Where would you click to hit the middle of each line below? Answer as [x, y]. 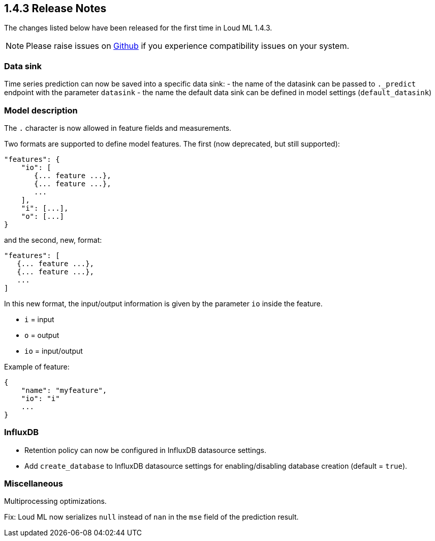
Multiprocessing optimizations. [55, 501]
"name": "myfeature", [64, 390]
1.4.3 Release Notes [55, 8]
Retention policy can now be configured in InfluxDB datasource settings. [146, 450]
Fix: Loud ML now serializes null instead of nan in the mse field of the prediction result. [151, 517]
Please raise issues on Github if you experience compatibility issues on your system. [188, 46]
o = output [42, 335]
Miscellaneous [34, 484]
